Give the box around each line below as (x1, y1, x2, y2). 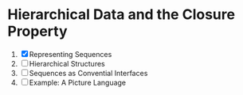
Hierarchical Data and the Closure (7, 6, 236, 24)
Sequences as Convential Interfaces (29, 68, 148, 78)
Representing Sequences (29, 49, 112, 59)
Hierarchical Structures (29, 59, 105, 68)
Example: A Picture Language (29, 78, 127, 87)
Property (7, 22, 69, 40)
